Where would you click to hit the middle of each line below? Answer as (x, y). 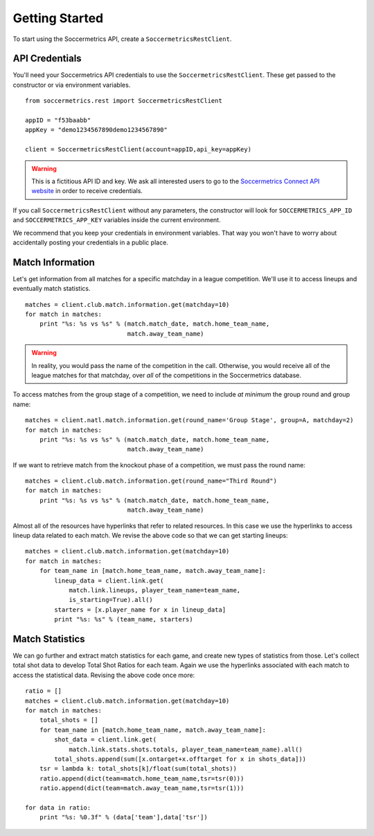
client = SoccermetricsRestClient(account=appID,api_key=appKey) (139, 150)
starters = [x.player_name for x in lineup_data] (140, 610)
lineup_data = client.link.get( (109, 580)
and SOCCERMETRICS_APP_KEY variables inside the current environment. (117, 220)
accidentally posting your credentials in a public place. (91, 242)
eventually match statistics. (52, 289)
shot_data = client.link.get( (106, 740)
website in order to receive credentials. (87, 191)
